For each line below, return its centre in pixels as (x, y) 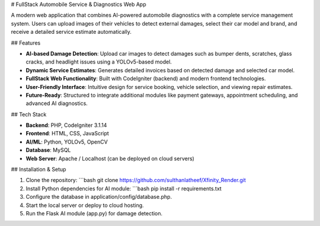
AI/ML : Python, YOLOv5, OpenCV (67, 142)
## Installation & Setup (39, 170)
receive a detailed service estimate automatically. (71, 32)
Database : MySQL (48, 150)
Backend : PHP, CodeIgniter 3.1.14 (66, 125)
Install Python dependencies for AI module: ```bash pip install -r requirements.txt (124, 188)
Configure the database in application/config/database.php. (99, 197)
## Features (26, 43)
